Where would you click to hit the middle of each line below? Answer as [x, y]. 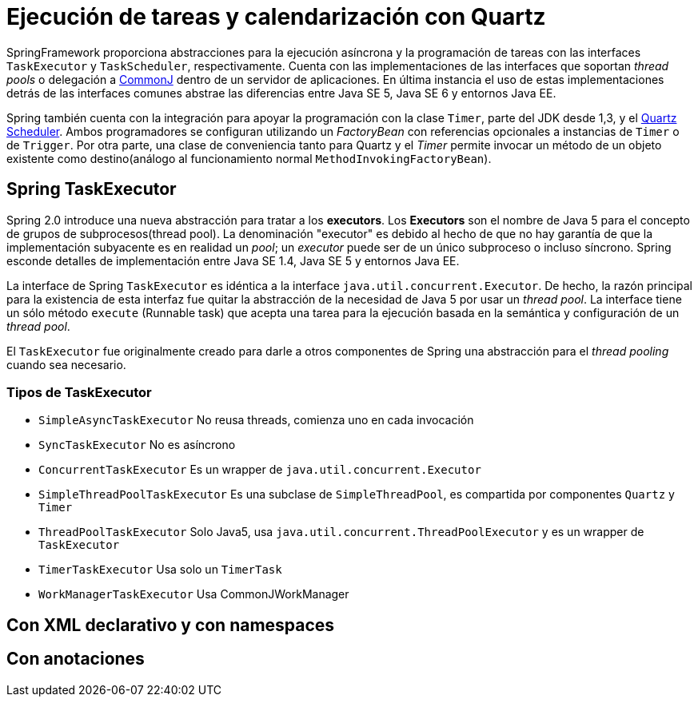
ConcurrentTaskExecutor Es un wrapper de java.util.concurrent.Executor [260, 470]
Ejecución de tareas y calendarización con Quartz [276, 17]
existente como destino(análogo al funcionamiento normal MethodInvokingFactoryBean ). [249, 158]
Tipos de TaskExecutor [79, 392]
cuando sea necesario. [66, 364]
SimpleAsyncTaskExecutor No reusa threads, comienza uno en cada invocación [256, 420]
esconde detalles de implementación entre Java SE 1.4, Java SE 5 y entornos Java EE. [233, 260]
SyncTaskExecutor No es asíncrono [137, 445]
